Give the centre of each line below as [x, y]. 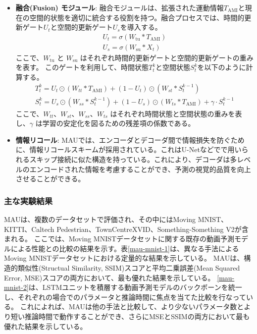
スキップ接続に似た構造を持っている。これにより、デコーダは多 [133, 159]
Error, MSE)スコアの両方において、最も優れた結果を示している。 [109, 277]
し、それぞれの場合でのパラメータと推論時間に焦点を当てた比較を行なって [125, 297]
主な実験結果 [28, 200]
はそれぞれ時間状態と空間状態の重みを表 [176, 113]
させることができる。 [50, 179]
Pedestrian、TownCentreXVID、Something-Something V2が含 [153, 229]
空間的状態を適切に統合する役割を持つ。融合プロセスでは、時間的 [137, 17]
